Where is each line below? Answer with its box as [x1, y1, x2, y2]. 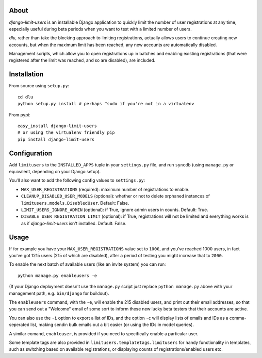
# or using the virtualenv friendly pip [17, 130, 115, 135]
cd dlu [17, 94, 33, 99]
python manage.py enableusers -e [17, 273, 97, 278]
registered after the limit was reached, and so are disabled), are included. [9, 57, 156, 63]
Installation [9, 70, 44, 79]
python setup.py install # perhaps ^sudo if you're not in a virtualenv [17, 101, 194, 107]
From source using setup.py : [9, 83, 70, 89]
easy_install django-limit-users [17, 123, 97, 129]
